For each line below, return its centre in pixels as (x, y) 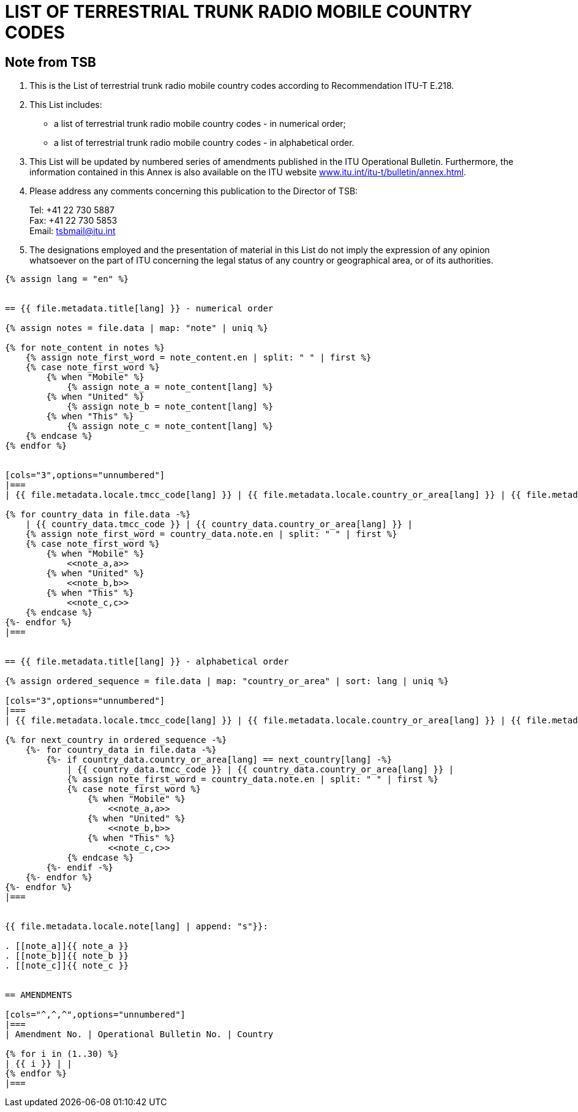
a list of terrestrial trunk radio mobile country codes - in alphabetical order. (204, 143)
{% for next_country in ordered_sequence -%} (116, 740)
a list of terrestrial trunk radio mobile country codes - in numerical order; (200, 124)
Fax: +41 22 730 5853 (73, 221)
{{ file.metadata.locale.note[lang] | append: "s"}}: (137, 927)
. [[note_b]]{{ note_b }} (67, 956)
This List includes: (66, 105)
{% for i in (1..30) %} (62, 1054)
